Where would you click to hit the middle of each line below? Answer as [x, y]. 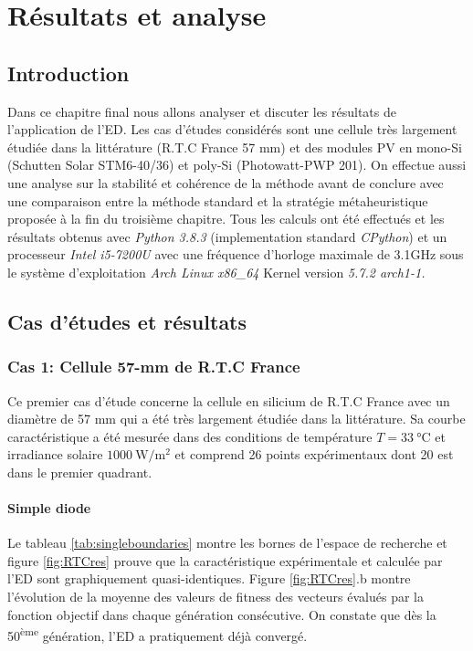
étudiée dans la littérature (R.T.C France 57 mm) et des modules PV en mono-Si [235, 147]
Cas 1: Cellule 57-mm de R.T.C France [154, 367]
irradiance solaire [55, 454]
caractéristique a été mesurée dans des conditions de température [190, 436]
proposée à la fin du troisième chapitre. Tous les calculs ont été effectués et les [226, 219]
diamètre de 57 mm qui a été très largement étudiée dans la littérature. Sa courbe [236, 419]
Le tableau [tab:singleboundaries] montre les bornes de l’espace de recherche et [227, 543]
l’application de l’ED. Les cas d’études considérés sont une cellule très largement [232, 129]
